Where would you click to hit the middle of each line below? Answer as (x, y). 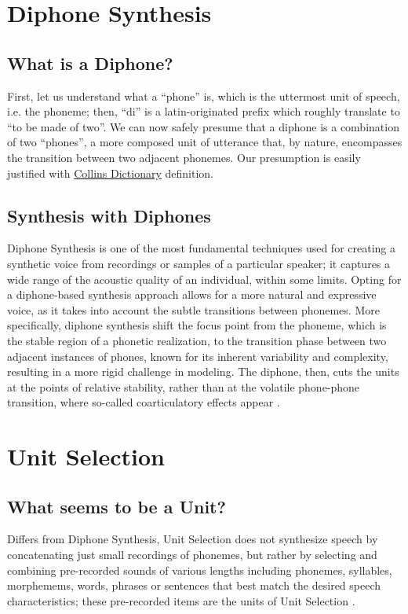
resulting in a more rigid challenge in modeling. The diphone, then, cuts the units (203, 371)
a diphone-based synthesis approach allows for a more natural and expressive (192, 294)
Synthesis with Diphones (109, 215)
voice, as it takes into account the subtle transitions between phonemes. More (193, 309)
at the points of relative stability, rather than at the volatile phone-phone (184, 386)
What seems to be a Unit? (117, 506)
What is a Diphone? (90, 63)
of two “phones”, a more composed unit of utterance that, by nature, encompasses (205, 142)
